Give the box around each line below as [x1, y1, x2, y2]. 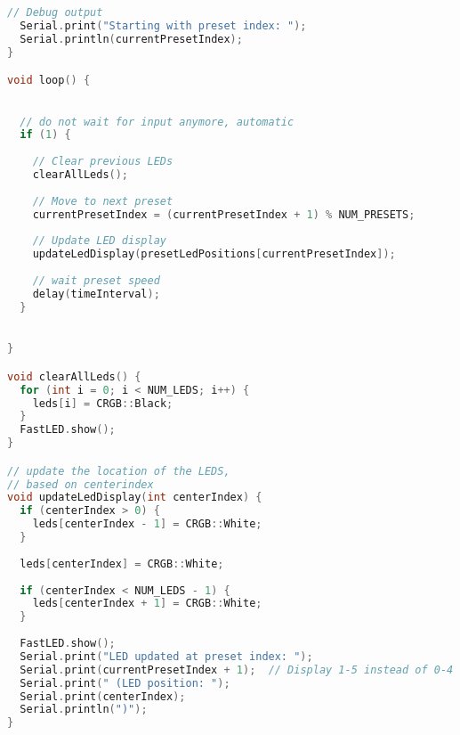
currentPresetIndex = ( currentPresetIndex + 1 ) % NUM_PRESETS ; [32, 208, 416, 221]
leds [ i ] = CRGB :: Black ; [32, 396, 174, 410]
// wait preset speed [32, 274, 160, 288]
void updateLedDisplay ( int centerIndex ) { [7, 491, 262, 504]
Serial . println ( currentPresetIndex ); [20, 32, 243, 45]
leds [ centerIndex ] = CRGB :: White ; [20, 557, 224, 570]
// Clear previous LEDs [32, 155, 174, 168]
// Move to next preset [32, 194, 174, 208]
